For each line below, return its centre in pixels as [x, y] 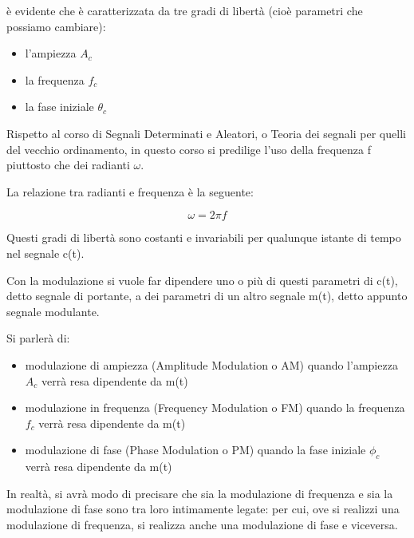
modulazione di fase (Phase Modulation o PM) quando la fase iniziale [195, 450]
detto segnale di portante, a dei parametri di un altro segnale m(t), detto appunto [207, 296]
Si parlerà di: [38, 338]
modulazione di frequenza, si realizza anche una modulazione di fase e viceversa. [202, 524]
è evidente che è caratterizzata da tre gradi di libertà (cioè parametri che [185, 10]
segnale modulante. [53, 311]
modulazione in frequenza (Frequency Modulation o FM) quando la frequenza [215, 407]
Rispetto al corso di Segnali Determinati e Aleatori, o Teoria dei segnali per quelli [206, 133]
